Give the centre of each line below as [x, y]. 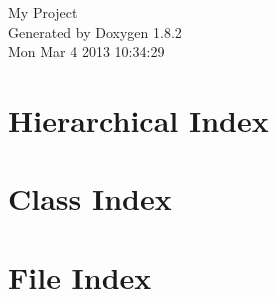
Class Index [90, 198]
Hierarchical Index [138, 119]
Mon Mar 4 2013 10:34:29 [86, 51]
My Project [43, 12]
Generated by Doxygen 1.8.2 [95, 31]
